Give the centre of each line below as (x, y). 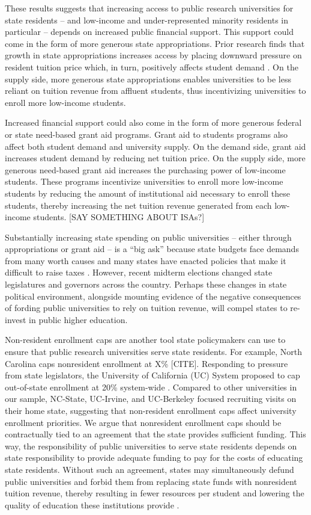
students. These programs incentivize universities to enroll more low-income (144, 181)
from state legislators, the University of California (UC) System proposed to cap (152, 375)
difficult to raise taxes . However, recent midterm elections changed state (139, 272)
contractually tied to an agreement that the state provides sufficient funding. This (155, 434)
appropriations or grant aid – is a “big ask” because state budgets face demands (152, 249)
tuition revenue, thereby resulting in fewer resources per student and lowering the (155, 493)
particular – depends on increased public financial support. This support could (149, 32)
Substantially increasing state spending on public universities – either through (148, 237)
